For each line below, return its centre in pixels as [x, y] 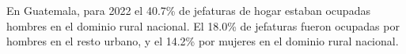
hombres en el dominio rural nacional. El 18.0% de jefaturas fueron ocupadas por [203, 25]
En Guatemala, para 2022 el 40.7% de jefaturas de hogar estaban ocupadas [188, 10]
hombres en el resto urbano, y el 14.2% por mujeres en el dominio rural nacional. [203, 41]
